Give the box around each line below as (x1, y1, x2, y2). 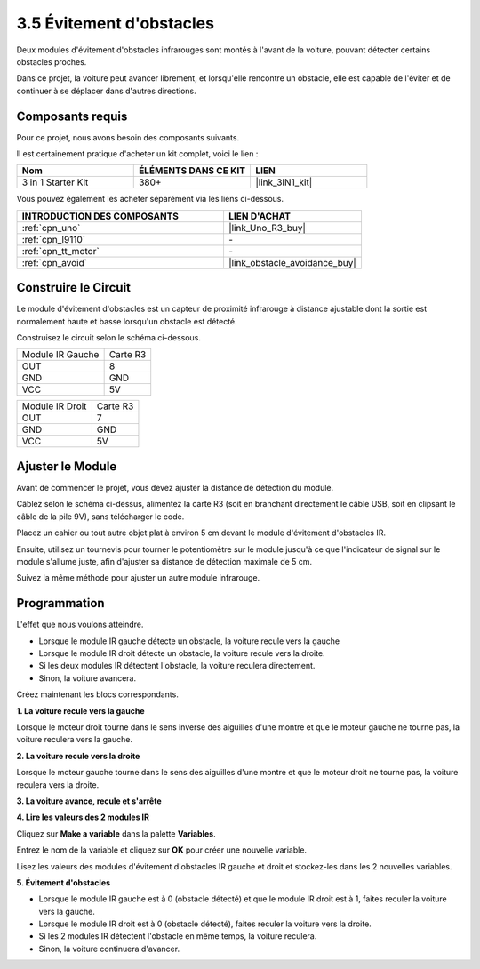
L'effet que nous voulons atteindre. (16, 619, 144, 630)
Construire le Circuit (16, 280, 132, 295)
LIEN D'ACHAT (228, 210, 291, 222)
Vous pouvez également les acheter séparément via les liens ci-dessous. (16, 194, 284, 204)
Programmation (16, 596, 106, 611)
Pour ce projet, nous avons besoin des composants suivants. (16, 132, 240, 142)
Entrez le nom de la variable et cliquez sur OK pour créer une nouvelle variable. (16, 845, 307, 855)
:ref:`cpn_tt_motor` (21, 244, 100, 257)
